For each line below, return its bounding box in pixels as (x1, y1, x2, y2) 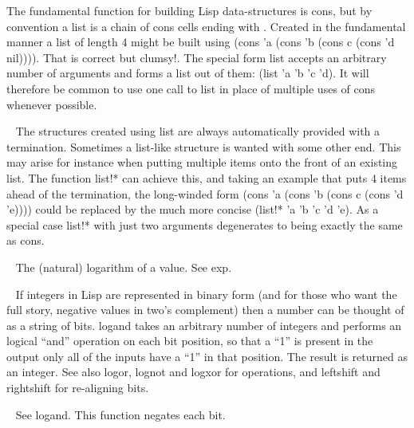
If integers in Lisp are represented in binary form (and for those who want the (15, 285, 397, 302)
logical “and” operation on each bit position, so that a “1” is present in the (6, 332, 373, 349)
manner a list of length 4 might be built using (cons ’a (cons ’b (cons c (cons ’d (6, 33, 395, 50)
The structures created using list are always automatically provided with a (15, 123, 380, 139)
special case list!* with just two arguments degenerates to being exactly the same (6, 216, 403, 233)
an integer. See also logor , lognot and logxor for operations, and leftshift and (6, 363, 380, 380)
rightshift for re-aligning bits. (6, 379, 149, 396)
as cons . (6, 232, 45, 249)
